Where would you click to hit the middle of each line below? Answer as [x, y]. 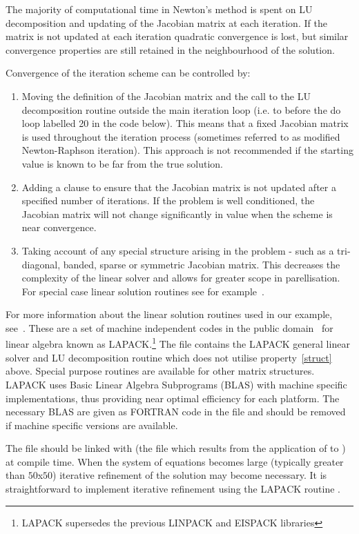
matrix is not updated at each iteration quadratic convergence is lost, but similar [177, 36]
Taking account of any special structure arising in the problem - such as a [178, 250]
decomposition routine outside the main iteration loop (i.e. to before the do [181, 109]
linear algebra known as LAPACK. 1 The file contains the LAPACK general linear [178, 343]
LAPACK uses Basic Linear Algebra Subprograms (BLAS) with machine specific [176, 384]
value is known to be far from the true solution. [122, 163]
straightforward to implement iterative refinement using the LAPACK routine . [173, 489]
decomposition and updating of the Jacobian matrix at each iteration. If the [166, 22]
